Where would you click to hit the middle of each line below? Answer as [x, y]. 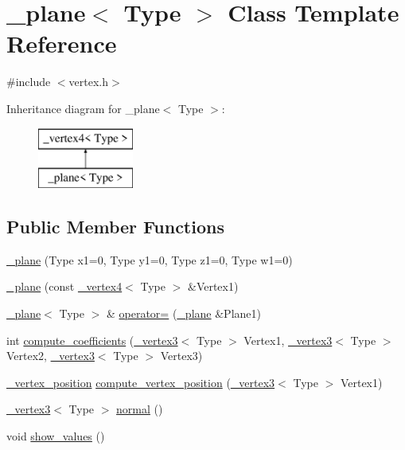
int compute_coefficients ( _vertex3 [92, 340]
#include [29, 82]
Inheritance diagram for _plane [83, 108]
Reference [62, 43]
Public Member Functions [115, 227]
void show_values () [56, 436]
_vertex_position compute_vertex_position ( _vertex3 [141, 382]
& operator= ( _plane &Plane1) [183, 313]
